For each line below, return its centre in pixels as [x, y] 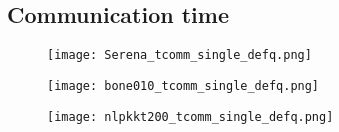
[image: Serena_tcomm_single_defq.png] [179, 55]
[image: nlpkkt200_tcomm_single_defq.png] [190, 116]
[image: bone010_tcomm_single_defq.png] [183, 85]
